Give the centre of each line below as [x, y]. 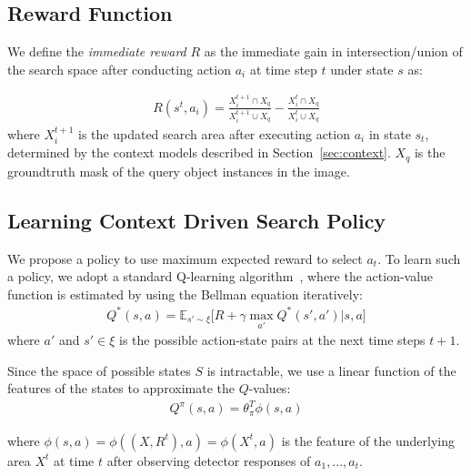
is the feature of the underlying [368, 440]
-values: [270, 388]
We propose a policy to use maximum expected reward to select [185, 258]
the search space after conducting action [119, 69]
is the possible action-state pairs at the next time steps [272, 340]
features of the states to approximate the [121, 388]
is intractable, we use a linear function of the [331, 370]
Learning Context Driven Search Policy [197, 220]
